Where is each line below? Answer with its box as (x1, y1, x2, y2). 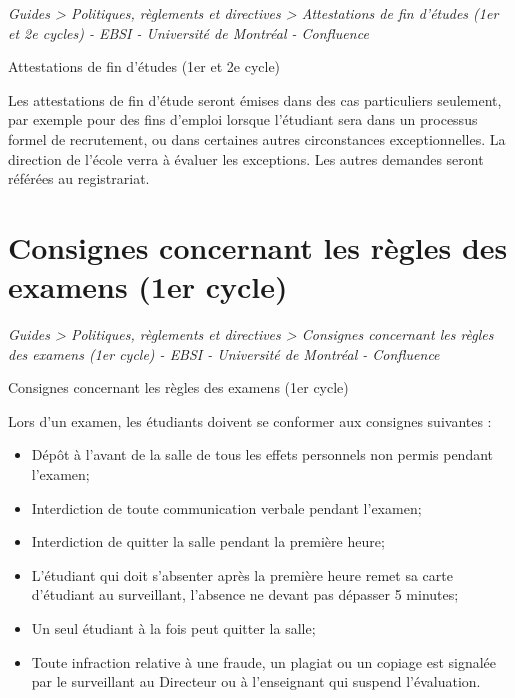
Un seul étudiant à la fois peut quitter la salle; (31, 618, 316, 638)
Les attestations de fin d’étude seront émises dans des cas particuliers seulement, (8, 89, 502, 110)
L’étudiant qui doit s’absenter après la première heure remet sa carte (31, 564, 453, 585)
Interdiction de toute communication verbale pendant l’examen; (31, 497, 422, 518)
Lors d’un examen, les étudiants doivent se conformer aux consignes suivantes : (8, 410, 492, 431)
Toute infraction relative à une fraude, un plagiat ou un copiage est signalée (31, 651, 497, 672)
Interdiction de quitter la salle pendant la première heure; (31, 531, 385, 552)
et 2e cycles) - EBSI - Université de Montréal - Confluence (8, 22, 369, 43)
